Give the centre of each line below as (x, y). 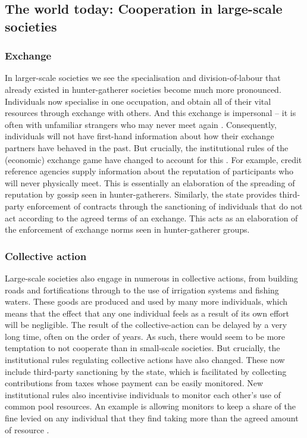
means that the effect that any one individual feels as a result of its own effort (147, 313)
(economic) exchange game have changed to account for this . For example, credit (153, 159)
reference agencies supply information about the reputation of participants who (149, 171)
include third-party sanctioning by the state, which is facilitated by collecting (146, 371)
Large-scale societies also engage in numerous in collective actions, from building (151, 278)
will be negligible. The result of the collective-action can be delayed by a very (146, 325)
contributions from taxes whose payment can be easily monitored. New (134, 383)
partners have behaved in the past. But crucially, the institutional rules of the (147, 147)
